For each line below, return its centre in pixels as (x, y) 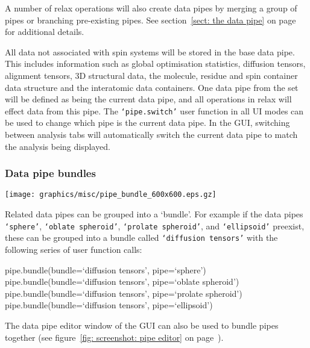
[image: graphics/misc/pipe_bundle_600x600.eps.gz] (111, 195)
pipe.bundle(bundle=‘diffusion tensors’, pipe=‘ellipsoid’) (109, 305)
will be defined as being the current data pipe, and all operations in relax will (148, 99)
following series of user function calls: (74, 249)
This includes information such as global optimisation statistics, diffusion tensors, (155, 64)
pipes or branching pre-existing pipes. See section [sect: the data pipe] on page (150, 20)
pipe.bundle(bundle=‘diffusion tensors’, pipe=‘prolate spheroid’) (124, 293)
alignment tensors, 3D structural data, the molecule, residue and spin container (151, 75)
